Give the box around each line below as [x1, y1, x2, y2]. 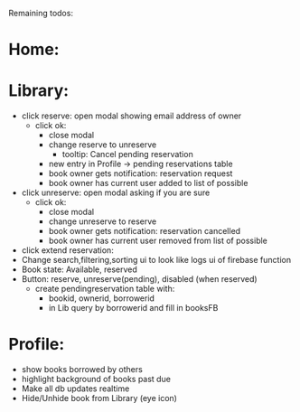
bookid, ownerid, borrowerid [48, 293, 155, 304]
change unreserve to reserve [48, 216, 157, 227]
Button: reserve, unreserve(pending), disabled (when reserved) [21, 274, 258, 285]
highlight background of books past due [21, 374, 171, 385]
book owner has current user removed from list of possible [48, 235, 268, 247]
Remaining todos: [8, 8, 74, 18]
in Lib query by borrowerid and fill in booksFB [48, 303, 219, 314]
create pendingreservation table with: [34, 284, 175, 295]
